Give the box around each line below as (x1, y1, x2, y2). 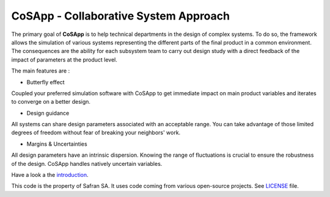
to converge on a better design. (11, 98, 91, 106)
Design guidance (26, 109, 70, 116)
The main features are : (11, 67, 70, 74)
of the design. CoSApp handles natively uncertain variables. (11, 160, 163, 167)
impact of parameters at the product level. (11, 56, 117, 63)
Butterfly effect (26, 78, 65, 85)
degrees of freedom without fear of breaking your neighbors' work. (11, 129, 181, 137)
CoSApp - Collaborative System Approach (11, 9, 230, 23)
